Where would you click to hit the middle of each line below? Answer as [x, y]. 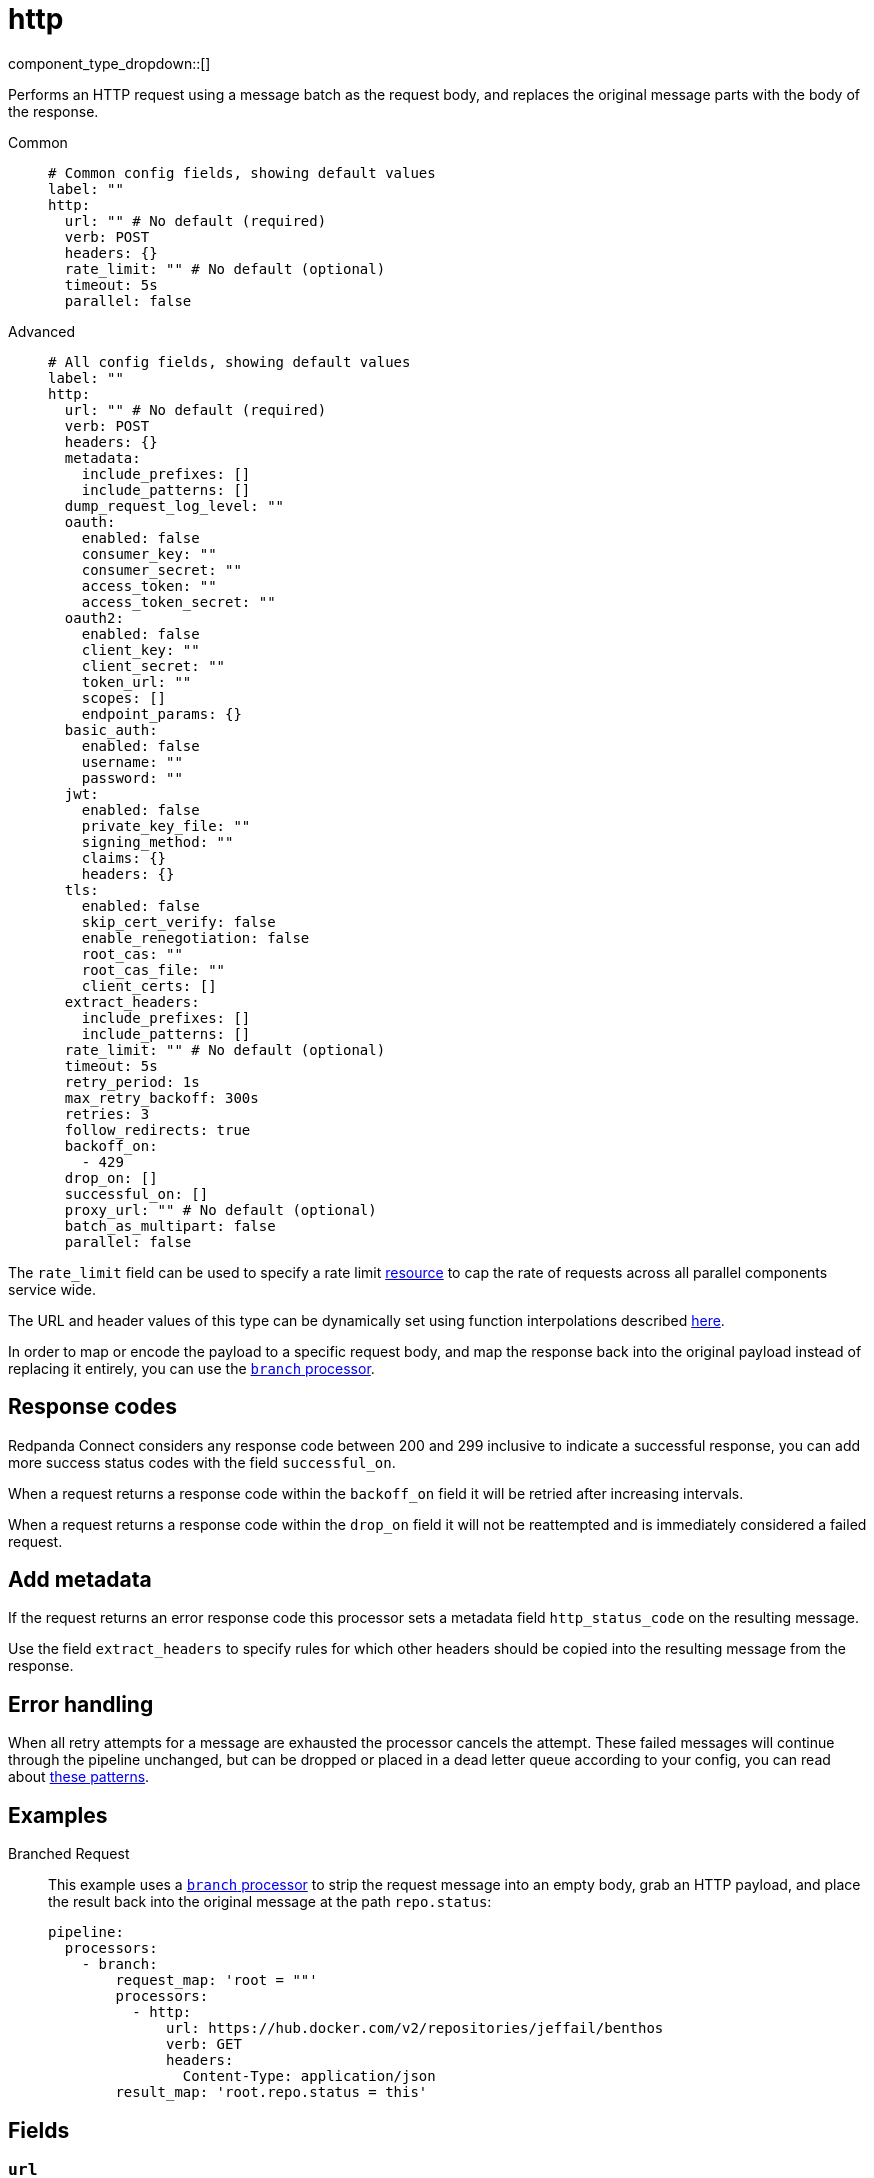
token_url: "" [136, 681]
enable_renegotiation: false [195, 937]
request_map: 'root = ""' [216, 1980]
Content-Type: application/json [309, 2076]
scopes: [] [124, 697]
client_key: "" [140, 649]
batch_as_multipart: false [170, 1225]
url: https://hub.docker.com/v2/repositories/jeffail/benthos [415, 2028]
